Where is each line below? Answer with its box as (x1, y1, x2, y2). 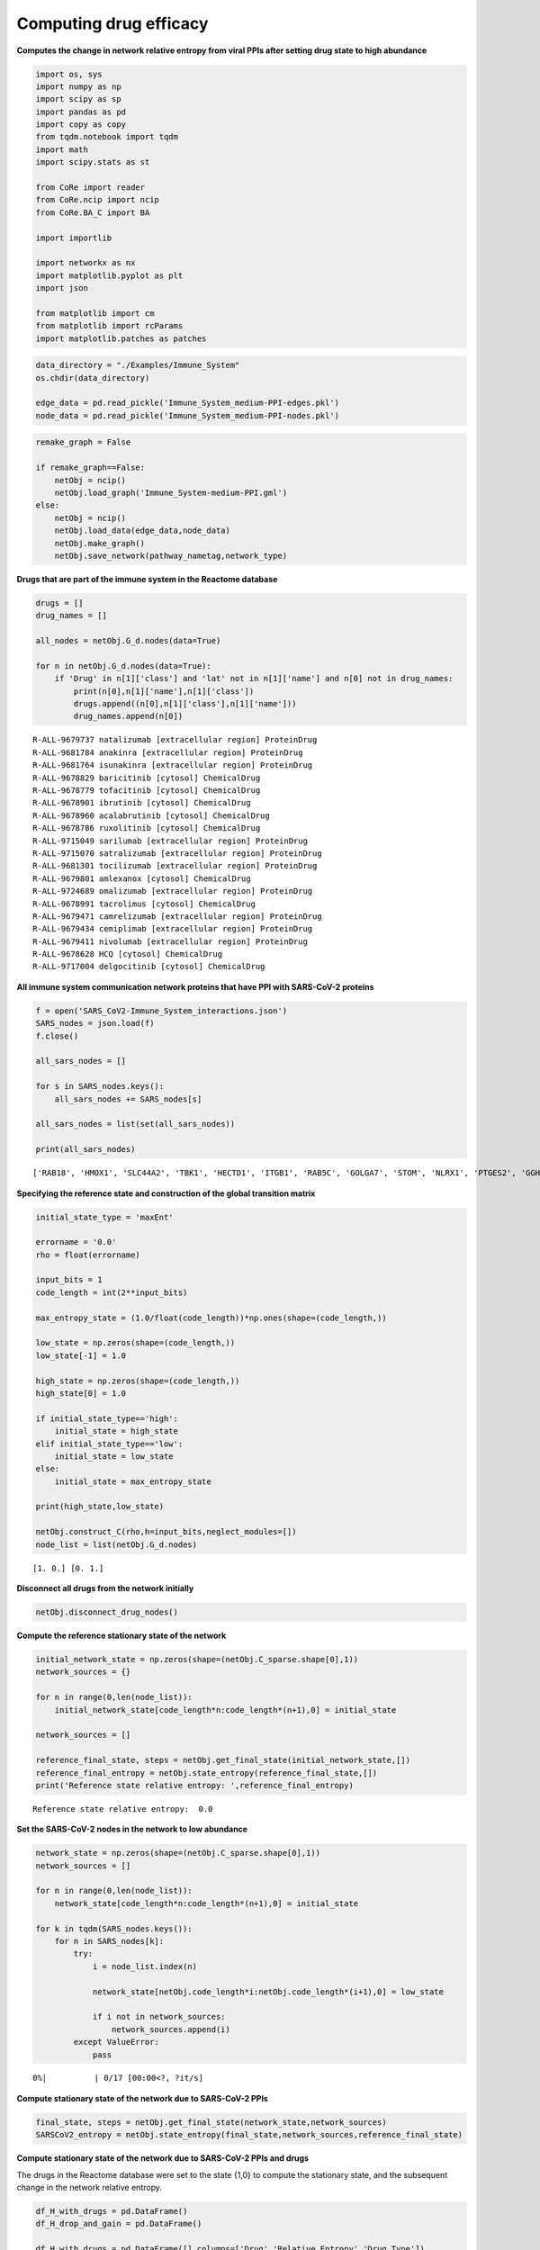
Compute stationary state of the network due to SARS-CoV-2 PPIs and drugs (16, 2153, 310, 2164)
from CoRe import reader (35, 183, 146, 193)
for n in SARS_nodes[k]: (54, 1936, 165, 1946)
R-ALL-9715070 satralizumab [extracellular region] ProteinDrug (32, 848, 323, 859)
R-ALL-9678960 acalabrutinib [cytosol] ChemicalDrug (32, 810, 270, 821)
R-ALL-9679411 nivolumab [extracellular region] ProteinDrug (32, 936, 308, 947)
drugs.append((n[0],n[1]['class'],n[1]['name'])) (73, 698, 297, 709)
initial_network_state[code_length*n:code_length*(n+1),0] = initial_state (54, 1705, 397, 1714)
